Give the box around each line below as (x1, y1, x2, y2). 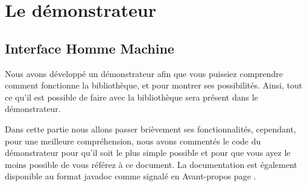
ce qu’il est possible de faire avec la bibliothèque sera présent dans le (5, 90, 258, 103)
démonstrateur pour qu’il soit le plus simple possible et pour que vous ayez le (5, 146, 291, 159)
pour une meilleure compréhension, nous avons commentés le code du (5, 134, 261, 147)
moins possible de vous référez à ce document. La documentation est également (5, 158, 297, 170)
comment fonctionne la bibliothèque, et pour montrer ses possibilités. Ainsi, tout (5, 79, 303, 91)
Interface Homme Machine (5, 39, 174, 57)
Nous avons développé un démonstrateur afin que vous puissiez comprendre (5, 67, 283, 79)
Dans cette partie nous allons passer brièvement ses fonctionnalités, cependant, (5, 122, 296, 135)
